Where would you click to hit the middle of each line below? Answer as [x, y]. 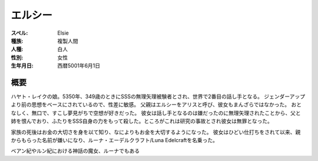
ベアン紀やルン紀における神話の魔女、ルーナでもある [75, 151]
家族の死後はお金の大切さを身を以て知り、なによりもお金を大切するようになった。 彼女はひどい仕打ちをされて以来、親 [156, 132]
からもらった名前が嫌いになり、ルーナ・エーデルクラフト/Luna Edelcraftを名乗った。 [114, 140]
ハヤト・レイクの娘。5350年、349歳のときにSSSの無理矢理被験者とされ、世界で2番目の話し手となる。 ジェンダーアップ [158, 96]
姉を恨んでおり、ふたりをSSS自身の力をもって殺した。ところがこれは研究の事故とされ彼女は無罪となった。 [142, 121]
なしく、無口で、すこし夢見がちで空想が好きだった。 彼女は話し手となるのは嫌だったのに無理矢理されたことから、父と [156, 113]
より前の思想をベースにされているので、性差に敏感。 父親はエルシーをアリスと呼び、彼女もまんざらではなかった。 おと [156, 105]
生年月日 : [22, 66]
